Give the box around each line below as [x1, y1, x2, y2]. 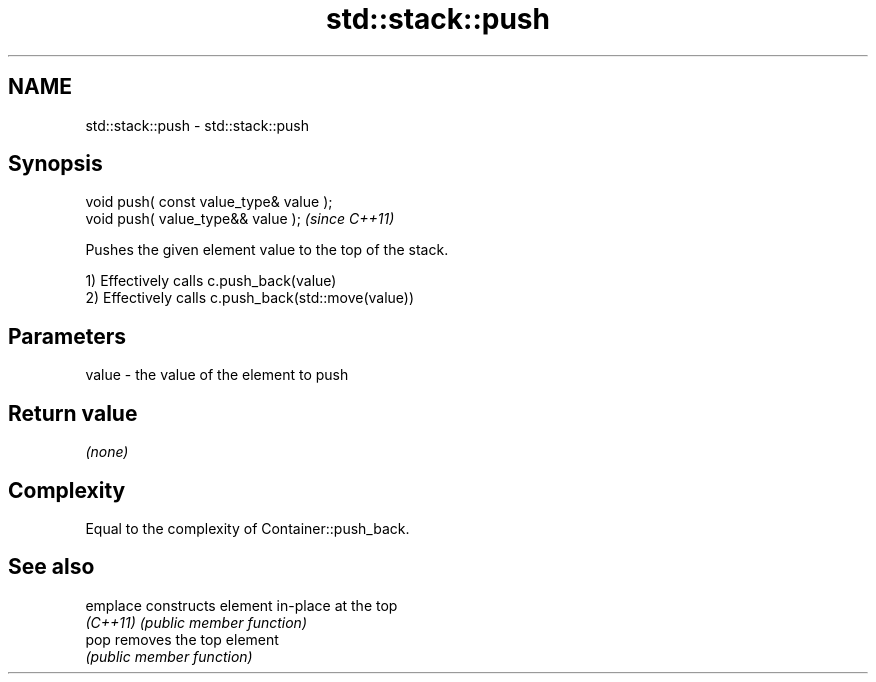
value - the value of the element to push [85, 366, 349, 384]
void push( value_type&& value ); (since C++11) [85, 210, 395, 228]
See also [8, 554, 95, 580]
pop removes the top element [85, 630, 279, 648]
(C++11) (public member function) [85, 613, 307, 631]
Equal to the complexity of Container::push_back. [85, 519, 410, 537]
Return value [8, 400, 138, 426]
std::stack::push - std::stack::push [85, 116, 309, 134]
